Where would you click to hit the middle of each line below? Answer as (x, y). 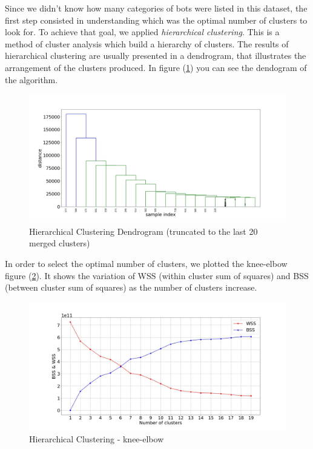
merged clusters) (60, 243)
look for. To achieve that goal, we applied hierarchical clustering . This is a (142, 32)
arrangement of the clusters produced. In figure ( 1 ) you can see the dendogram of (156, 67)
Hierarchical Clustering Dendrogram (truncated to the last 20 (143, 231)
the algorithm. (31, 79)
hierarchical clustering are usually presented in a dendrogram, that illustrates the (156, 56)
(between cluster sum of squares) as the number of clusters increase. (131, 287)
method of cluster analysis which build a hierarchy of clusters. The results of (147, 43)
